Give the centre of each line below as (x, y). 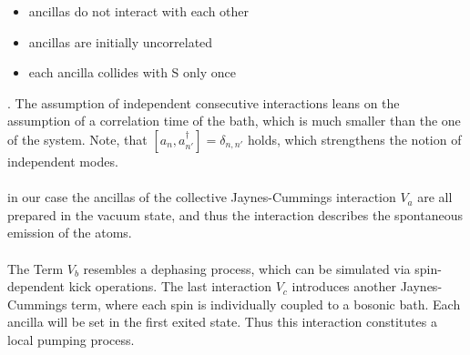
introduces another (344, 286)
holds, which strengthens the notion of (355, 139)
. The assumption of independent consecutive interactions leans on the (204, 102)
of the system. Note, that (77, 139)
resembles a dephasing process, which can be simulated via (247, 268)
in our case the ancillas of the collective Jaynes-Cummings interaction (202, 197)
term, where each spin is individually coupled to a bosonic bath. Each (266, 304)
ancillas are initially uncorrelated (121, 41)
